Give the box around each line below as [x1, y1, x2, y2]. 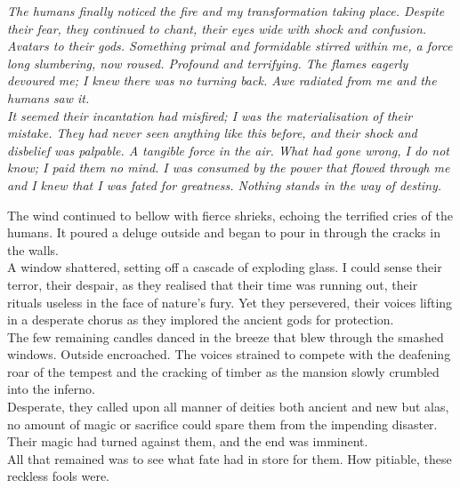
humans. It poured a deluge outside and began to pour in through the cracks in [7, 223, 440, 242]
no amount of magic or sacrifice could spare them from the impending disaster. [7, 414, 438, 433]
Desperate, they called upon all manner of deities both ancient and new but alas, [7, 397, 449, 416]
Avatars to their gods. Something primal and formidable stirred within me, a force [7, 36, 453, 55]
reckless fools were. [7, 467, 109, 485]
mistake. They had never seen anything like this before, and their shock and [7, 124, 417, 142]
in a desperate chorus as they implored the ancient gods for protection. [7, 310, 394, 329]
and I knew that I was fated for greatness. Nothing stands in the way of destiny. [7, 175, 442, 194]
